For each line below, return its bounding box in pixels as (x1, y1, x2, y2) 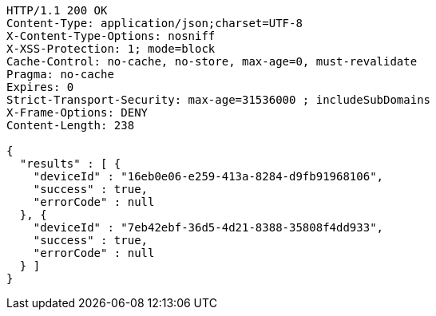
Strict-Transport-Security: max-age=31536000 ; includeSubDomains (6, 93, 431, 106)
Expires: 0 (6, 81, 74, 93)
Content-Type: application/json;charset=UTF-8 (6, 17, 303, 30)
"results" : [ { (19, 157, 121, 170)
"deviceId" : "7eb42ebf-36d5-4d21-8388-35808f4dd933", (33, 221, 384, 234)
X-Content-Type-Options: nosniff (6, 30, 216, 42)
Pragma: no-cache (6, 68, 114, 81)
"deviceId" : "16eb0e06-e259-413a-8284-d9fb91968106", (33, 170, 384, 183)
